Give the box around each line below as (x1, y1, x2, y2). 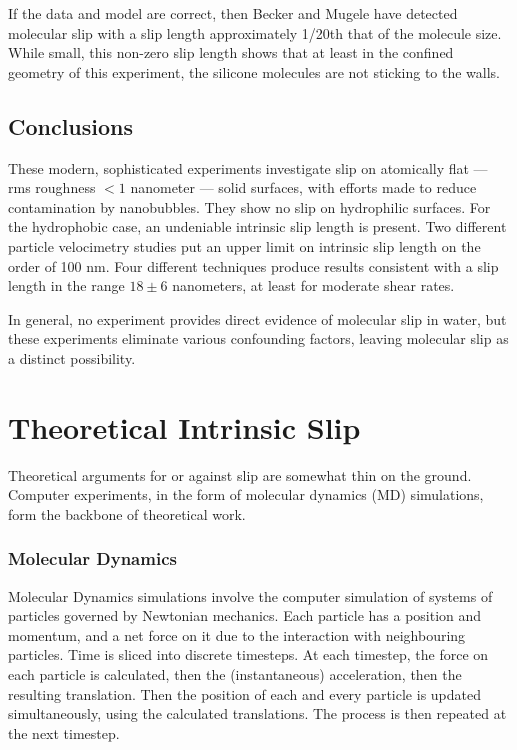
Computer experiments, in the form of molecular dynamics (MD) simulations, (8, 484, 484, 505)
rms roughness (8, 177, 96, 198)
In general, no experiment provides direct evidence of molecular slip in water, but (8, 308, 507, 329)
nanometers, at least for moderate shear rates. (172, 275, 455, 296)
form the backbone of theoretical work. (8, 503, 246, 524)
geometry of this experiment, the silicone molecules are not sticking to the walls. (8, 61, 501, 82)
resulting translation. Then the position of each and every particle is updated (8, 683, 482, 704)
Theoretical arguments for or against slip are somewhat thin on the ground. (8, 464, 472, 485)
